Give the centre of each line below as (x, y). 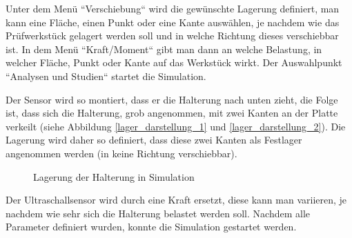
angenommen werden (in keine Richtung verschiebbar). (121, 153)
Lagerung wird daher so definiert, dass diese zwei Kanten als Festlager (154, 140)
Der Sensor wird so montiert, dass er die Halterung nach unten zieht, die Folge (172, 99)
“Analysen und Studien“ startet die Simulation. (106, 76)
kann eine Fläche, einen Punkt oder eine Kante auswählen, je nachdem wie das (173, 22)
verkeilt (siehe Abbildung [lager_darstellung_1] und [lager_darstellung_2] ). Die (176, 126)
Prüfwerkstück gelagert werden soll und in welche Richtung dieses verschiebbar (172, 36)
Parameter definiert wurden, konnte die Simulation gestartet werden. (151, 227)
